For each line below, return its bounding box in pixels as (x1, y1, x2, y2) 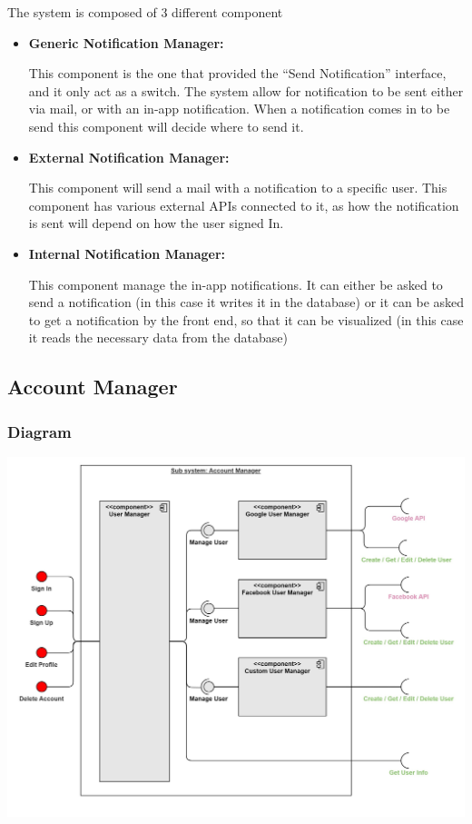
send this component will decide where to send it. (28, 116, 304, 135)
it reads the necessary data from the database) (28, 328, 288, 347)
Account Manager (7, 372, 178, 401)
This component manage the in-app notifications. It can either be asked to (28, 274, 443, 293)
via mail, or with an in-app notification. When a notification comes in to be (28, 99, 450, 118)
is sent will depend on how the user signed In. (28, 213, 284, 233)
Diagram (7, 420, 72, 442)
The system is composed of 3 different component (7, 3, 283, 21)
